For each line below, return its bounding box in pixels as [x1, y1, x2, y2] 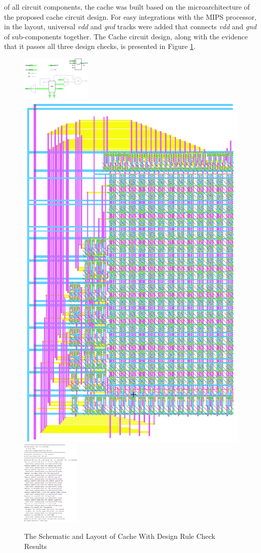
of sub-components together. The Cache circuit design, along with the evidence [4, 31, 248, 41]
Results [24, 540, 47, 551]
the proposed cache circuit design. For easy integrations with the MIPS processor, [4, 11, 256, 22]
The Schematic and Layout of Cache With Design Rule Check [24, 531, 216, 541]
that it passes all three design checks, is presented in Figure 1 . [4, 41, 195, 51]
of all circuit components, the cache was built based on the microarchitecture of [4, 2, 250, 12]
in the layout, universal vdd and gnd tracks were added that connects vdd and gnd [4, 21, 256, 32]
